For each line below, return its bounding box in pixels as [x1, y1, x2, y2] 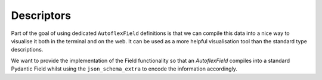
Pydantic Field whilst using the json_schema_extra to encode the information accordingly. [11, 65, 238, 72]
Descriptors [11, 9, 72, 22]
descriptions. [11, 46, 44, 53]
